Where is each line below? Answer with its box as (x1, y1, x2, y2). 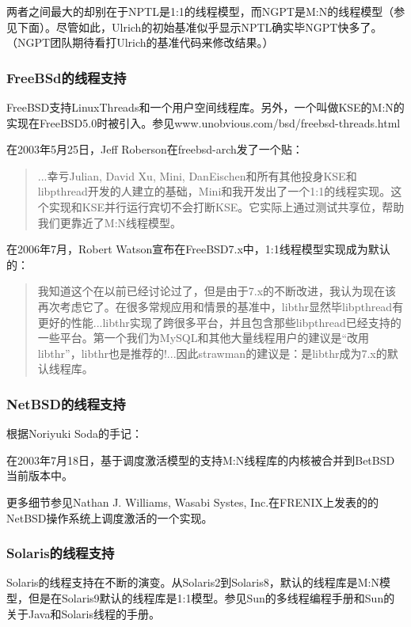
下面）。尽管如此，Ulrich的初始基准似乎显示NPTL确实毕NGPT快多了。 (17, 18, 382, 35)
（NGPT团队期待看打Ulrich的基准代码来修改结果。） (6, 34, 274, 51)
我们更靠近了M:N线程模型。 (37, 214, 182, 230)
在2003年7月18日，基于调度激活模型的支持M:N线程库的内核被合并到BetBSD (6, 451, 395, 468)
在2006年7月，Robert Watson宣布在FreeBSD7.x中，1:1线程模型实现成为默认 (6, 241, 390, 257)
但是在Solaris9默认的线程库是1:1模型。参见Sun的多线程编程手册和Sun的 (28, 589, 395, 606)
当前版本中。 (6, 467, 73, 484)
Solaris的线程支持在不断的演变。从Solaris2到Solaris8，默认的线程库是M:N (6, 574, 379, 591)
